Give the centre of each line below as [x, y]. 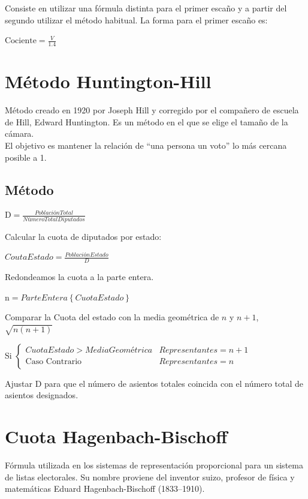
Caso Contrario [54, 362]
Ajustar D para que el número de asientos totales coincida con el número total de [154, 383]
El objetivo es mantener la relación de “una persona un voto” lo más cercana [146, 145]
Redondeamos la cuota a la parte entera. [79, 277]
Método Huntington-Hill [108, 81]
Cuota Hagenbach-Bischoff [116, 436]
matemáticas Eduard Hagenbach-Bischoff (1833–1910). [105, 489]
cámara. [19, 133]
